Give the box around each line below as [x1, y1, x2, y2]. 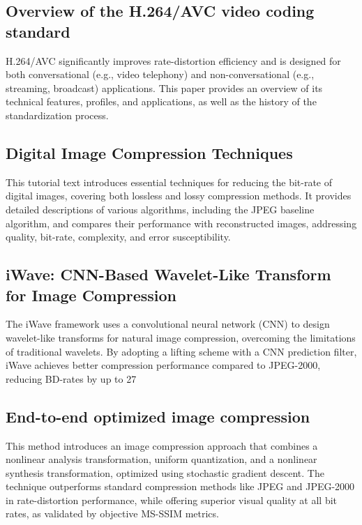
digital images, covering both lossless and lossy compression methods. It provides [6, 188, 352, 203]
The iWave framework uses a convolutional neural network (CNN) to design [6, 317, 330, 331]
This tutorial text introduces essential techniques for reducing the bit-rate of [6, 174, 333, 189]
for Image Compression [6, 284, 176, 305]
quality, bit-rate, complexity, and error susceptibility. [6, 229, 231, 244]
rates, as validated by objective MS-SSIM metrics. [6, 506, 219, 521]
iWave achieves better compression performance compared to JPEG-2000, [6, 358, 321, 372]
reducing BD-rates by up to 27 [6, 371, 137, 386]
